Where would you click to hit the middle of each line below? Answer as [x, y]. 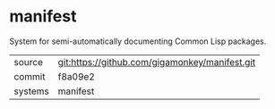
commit [30, 76]
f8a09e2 [77, 76]
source [28, 62]
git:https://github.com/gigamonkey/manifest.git [157, 62]
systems [31, 91]
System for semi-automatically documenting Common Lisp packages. [138, 41]
